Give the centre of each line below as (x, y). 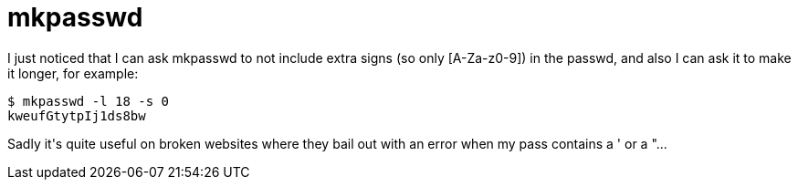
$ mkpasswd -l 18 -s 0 (89, 101)
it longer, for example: (73, 73)
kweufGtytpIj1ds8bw (77, 115)
